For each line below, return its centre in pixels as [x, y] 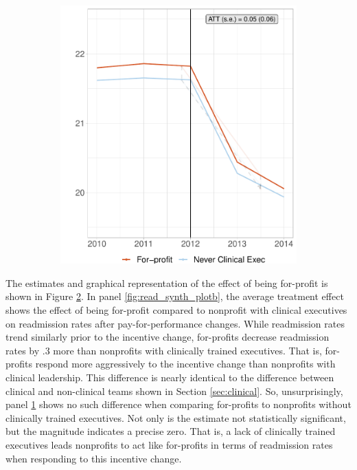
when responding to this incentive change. [94, 458]
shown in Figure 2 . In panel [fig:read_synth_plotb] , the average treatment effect [175, 296]
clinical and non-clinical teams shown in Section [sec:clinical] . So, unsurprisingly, [174, 391]
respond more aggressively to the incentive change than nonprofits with [185, 364]
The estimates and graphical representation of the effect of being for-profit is [167, 282]
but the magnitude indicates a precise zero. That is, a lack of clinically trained [171, 431]
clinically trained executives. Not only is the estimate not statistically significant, [176, 417]
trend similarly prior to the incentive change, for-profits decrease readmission [168, 337]
